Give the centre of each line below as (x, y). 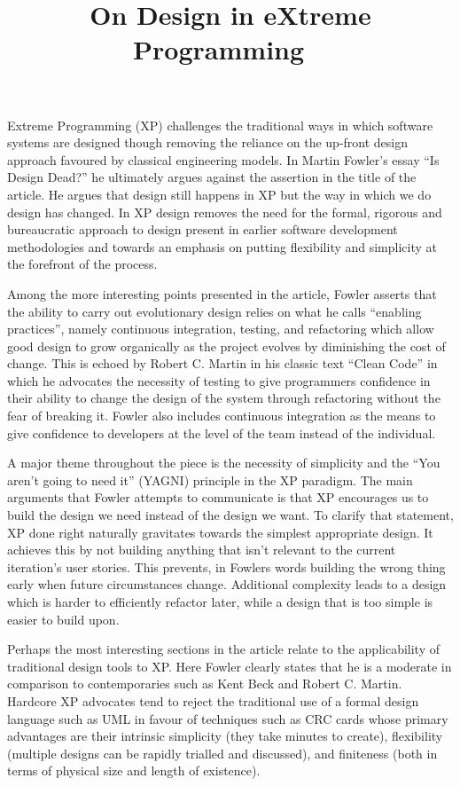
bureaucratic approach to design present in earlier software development (203, 229)
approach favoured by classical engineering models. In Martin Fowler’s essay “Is (223, 159)
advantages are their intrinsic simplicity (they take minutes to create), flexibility (225, 736)
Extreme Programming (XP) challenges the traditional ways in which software (220, 125)
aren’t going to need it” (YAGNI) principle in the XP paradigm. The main (210, 479)
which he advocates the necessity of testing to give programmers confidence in (219, 380)
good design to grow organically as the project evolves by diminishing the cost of (226, 346)
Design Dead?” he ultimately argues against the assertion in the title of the (212, 177)
